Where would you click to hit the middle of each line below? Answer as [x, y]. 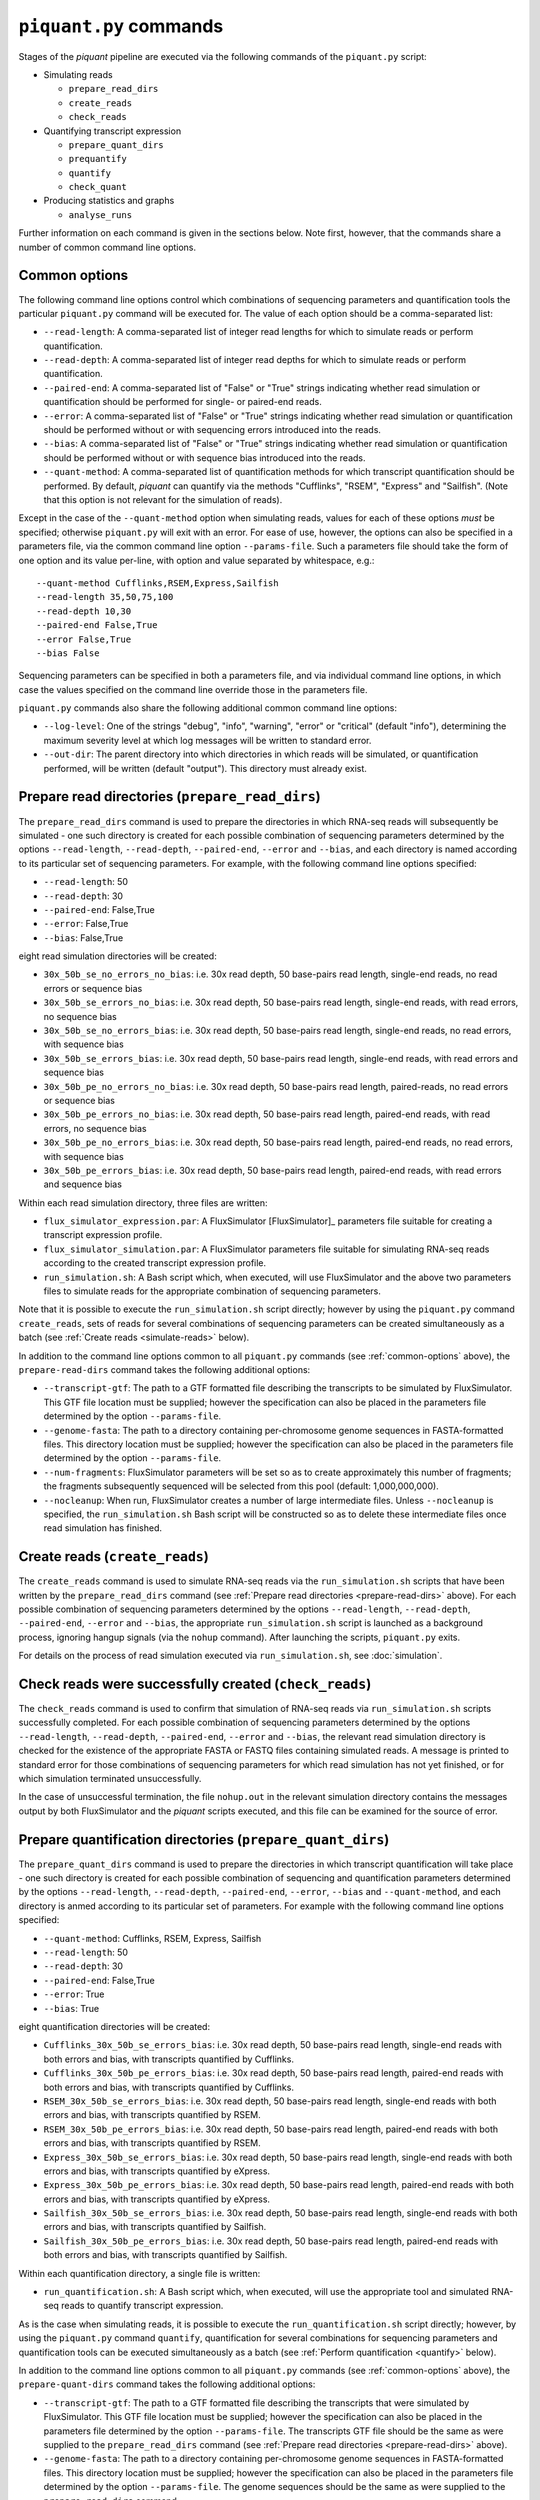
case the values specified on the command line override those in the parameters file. [193, 689]
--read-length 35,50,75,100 [105, 597]
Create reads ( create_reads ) [113, 1556]
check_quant [97, 187]
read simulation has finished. [102, 1528]
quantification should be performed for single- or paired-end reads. [182, 402]
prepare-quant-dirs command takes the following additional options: [167, 2384]
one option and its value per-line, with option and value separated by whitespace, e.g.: [196, 560]
